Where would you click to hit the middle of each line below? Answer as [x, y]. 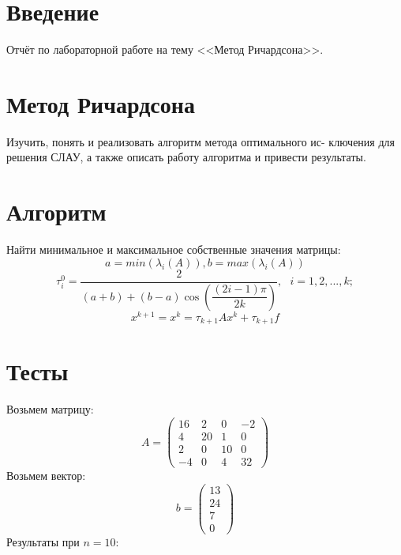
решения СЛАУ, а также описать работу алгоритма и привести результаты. [186, 157]
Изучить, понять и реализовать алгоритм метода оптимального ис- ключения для [200, 141]
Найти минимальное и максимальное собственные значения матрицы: [174, 249]
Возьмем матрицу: [50, 409]
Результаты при [43, 541]
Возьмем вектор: [46, 476]
